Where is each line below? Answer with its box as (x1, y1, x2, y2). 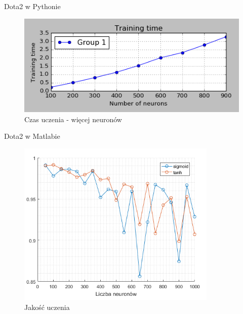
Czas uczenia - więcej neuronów (24, 114, 122, 124)
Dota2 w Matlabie (4, 131, 60, 141)
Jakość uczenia (24, 301, 70, 312)
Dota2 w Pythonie (4, 1, 61, 11)
